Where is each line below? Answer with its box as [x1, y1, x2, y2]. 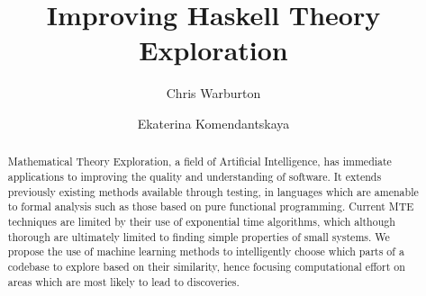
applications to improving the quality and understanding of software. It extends [7, 168, 382, 184]
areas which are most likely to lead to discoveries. [7, 274, 240, 289]
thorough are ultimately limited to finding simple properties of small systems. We [7, 229, 390, 244]
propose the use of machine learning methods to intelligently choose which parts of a [7, 244, 404, 259]
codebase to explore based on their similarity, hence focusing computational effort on [7, 258, 405, 274]
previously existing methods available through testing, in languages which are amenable [7, 184, 419, 199]
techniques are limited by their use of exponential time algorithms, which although [7, 213, 395, 229]
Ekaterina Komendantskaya [137, 113, 290, 132]
